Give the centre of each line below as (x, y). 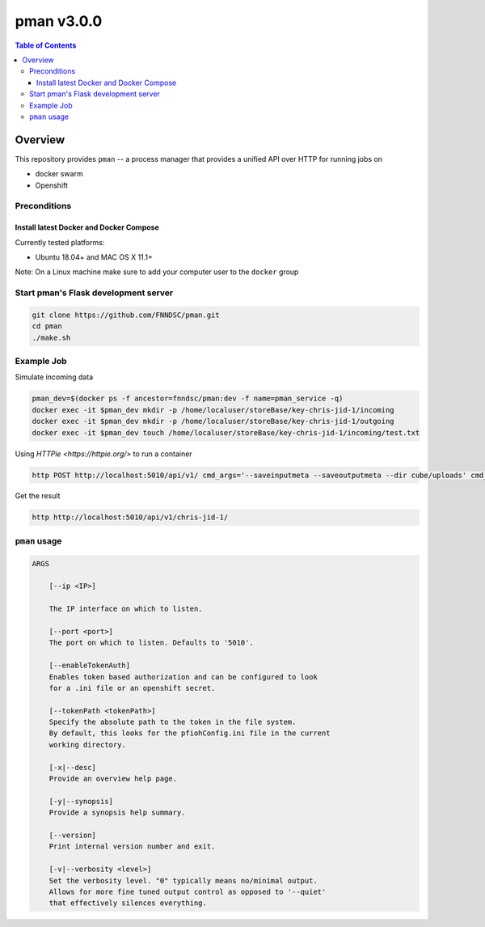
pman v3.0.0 (59, 21)
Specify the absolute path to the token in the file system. (173, 722)
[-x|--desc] (73, 767)
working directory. (88, 745)
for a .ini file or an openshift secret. (132, 688)
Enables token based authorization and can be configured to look (183, 677)
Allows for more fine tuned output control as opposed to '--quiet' (188, 891)
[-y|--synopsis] (81, 801)
